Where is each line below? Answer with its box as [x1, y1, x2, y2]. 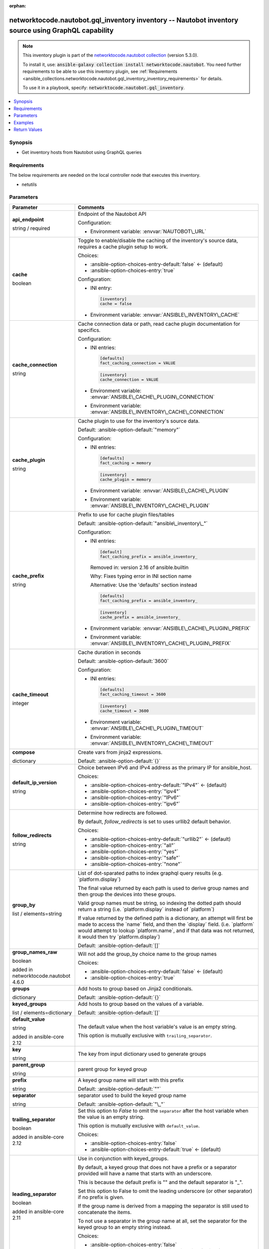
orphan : [9, 3, 26, 8]
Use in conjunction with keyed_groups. [78, 1155, 169, 1162]
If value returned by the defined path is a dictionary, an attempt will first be [78, 914, 254, 921]
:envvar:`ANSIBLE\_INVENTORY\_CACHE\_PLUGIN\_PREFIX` [90, 639, 232, 646]
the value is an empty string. [78, 1113, 144, 1120]
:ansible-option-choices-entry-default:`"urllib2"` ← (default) [90, 835, 231, 842]
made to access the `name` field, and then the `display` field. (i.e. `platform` [78, 921, 255, 928]
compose [12, 748, 35, 755]
